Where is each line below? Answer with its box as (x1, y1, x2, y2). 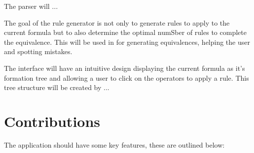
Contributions (4, 111, 101, 131)
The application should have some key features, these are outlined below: (4, 139, 225, 150)
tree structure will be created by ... (4, 82, 109, 92)
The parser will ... (4, 1, 58, 11)
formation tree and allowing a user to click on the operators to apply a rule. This (4, 72, 249, 83)
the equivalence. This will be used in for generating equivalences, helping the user (4, 36, 250, 47)
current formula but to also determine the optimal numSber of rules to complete (4, 27, 247, 37)
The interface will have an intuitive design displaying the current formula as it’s (4, 62, 245, 73)
